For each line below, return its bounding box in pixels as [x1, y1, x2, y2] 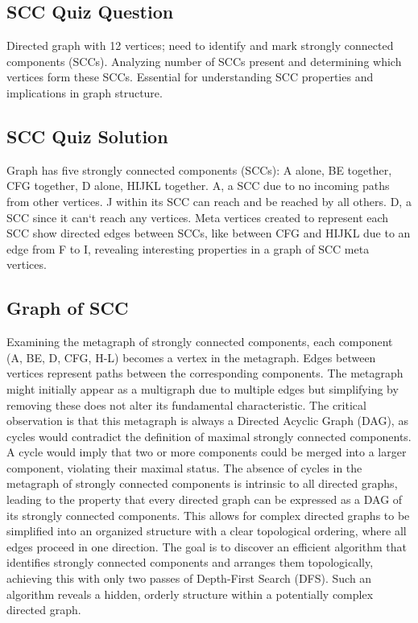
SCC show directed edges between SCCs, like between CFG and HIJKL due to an [6, 225, 411, 241]
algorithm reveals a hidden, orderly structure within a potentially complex [6, 585, 374, 602]
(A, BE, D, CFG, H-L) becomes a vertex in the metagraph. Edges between [6, 349, 376, 365]
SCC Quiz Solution [6, 123, 168, 148]
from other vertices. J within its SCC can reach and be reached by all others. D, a [6, 192, 412, 209]
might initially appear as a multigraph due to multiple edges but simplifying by [6, 380, 399, 397]
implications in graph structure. [6, 84, 163, 101]
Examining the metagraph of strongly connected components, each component [6, 333, 393, 350]
